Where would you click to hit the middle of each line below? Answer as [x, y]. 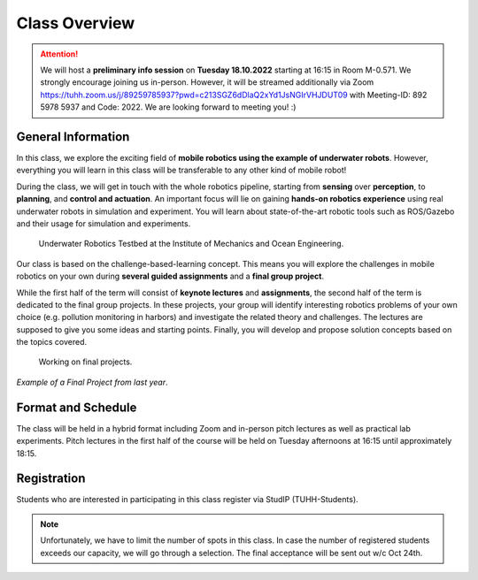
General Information [73, 137]
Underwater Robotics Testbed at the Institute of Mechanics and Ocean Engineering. [191, 244]
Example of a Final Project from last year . [92, 382]
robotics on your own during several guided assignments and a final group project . [170, 276]
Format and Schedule [77, 407]
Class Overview [76, 23]
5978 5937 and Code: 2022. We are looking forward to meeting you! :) [168, 107]
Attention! [59, 54]
